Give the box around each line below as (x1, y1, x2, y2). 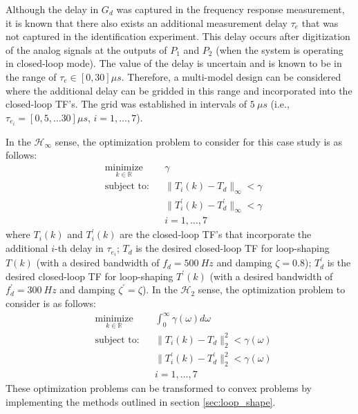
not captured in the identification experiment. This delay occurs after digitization (6, 29, 350, 43)
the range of (6, 69, 57, 83)
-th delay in (54, 241, 104, 255)
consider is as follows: (6, 295, 96, 310)
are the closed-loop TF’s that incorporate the (120, 227, 312, 241)
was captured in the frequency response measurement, (116, 2, 345, 16)
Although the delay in (6, 2, 99, 16)
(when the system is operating (216, 42, 343, 57)
